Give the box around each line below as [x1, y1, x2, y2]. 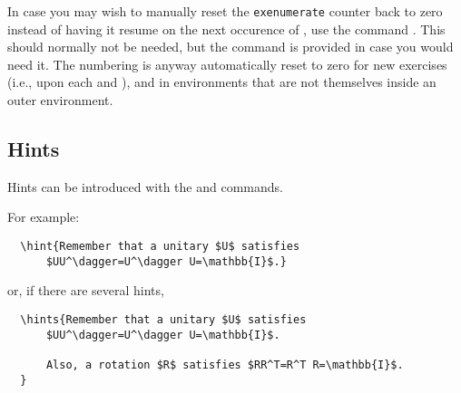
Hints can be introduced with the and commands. [7, 177, 283, 196]
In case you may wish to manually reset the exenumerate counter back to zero [7, 2, 443, 20]
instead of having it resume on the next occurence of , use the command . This [7, 19, 446, 38]
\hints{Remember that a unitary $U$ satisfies [20, 312, 307, 326]
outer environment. [7, 91, 113, 110]
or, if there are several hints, [7, 281, 164, 300]
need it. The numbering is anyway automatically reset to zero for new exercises [7, 54, 447, 73]
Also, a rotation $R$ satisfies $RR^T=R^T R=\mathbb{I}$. [45, 358, 404, 371]
